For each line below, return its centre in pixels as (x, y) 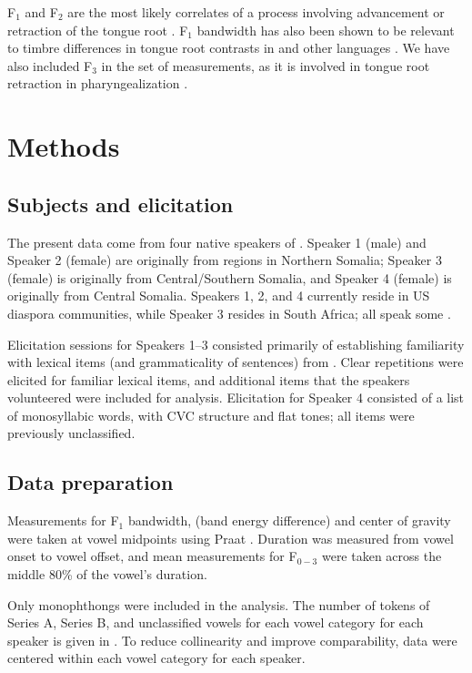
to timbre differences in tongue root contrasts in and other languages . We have (229, 48)
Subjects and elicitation (121, 204)
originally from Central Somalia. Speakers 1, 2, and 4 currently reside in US (219, 296)
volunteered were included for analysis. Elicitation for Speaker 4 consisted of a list (236, 398)
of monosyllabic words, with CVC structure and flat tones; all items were (211, 415)
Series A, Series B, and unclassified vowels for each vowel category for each (216, 622)
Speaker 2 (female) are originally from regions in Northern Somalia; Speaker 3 (225, 260)
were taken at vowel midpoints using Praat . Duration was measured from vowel (231, 538)
